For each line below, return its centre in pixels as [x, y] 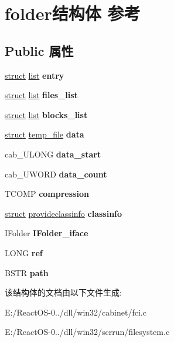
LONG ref [24, 252]
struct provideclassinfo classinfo [64, 213]
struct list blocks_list [46, 114]
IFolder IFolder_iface [47, 233]
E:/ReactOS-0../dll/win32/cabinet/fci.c [76, 312]
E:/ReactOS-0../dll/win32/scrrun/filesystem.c [87, 332]
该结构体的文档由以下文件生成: [63, 292]
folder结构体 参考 [73, 13]
